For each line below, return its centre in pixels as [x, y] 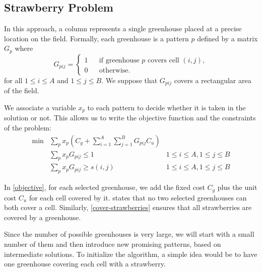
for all [13, 80]
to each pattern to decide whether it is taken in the [167, 107]
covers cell [163, 60]
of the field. [22, 90]
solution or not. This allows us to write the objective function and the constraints [130, 118]
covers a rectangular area [213, 80]
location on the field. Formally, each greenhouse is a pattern [96, 38]
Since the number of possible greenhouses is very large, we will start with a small [129, 234]
